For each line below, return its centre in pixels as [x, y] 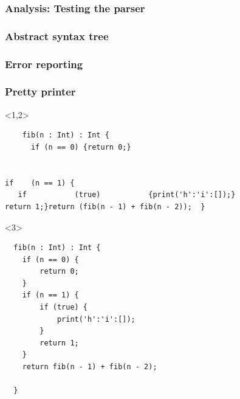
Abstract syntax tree [57, 36]
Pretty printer [40, 92]
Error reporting [44, 64]
